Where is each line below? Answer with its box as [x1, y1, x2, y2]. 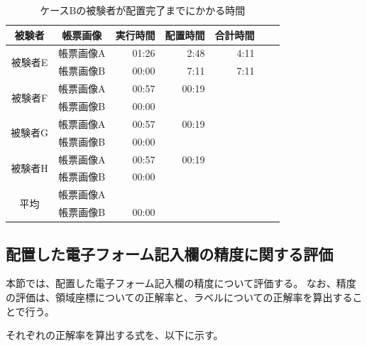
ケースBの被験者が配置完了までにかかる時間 [40, 3, 246, 17]
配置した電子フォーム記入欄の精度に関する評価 [6, 242, 334, 264]
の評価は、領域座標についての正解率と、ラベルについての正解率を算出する [6, 289, 353, 304]
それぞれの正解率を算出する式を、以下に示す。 [6, 328, 224, 342]
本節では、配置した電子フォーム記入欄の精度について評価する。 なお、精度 [6, 276, 356, 291]
